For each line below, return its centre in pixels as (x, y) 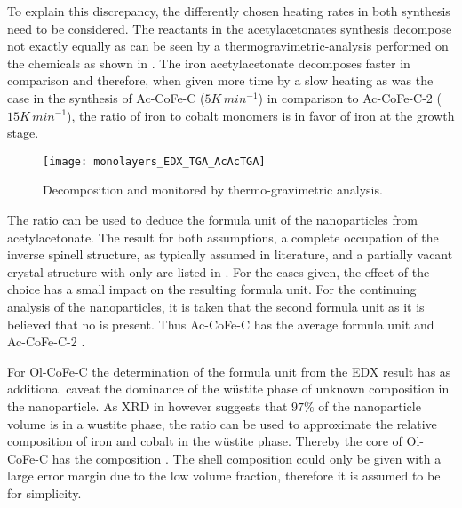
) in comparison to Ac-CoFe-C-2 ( (350, 97)
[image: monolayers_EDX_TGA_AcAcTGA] (154, 161)
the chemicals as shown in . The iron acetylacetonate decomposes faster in (209, 63)
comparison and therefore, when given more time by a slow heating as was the (220, 80)
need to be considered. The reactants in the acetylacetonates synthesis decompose (230, 28)
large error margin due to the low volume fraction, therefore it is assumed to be (224, 476)
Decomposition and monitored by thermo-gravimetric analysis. (213, 190)
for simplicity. (44, 492)
